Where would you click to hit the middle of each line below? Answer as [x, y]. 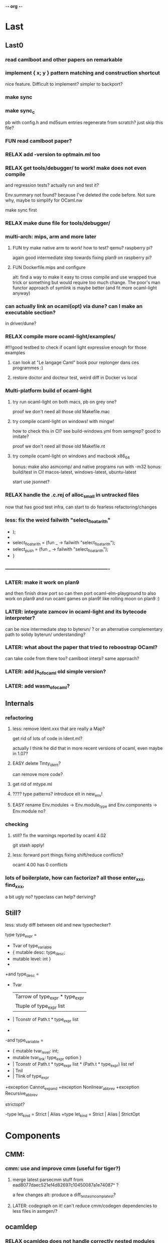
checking [17, 824]
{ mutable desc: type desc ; [39, 953]
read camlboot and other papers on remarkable [64, 59]
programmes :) [28, 368]
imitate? [21, 436]
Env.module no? [29, 811]
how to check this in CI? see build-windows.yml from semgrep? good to [87, 431]
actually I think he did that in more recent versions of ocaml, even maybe [88, 748]
